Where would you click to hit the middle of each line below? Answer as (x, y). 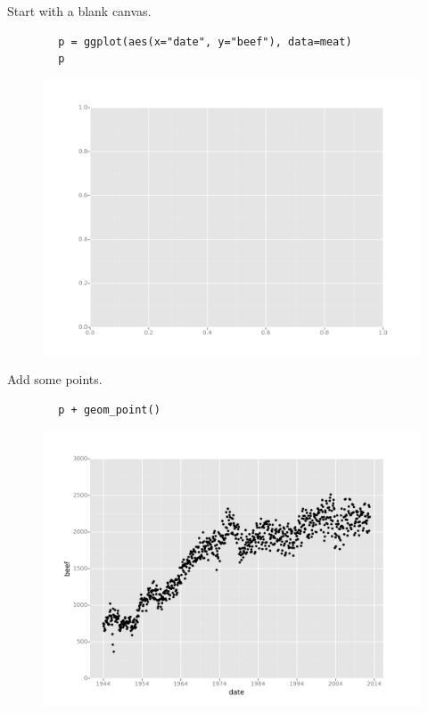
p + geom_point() (109, 410)
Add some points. (55, 379)
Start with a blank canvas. (79, 11)
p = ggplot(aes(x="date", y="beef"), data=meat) (205, 41)
